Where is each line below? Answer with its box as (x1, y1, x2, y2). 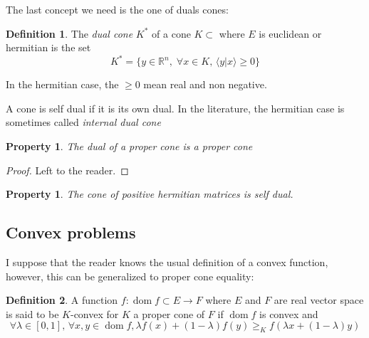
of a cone (152, 26, 191, 41)
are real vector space (274, 292, 364, 307)
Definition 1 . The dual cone (6, 26, 133, 41)
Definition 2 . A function (6, 292, 118, 307)
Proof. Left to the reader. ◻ (6, 162, 129, 177)
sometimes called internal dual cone (6, 115, 161, 130)
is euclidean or (259, 26, 322, 41)
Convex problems (6, 221, 136, 243)
